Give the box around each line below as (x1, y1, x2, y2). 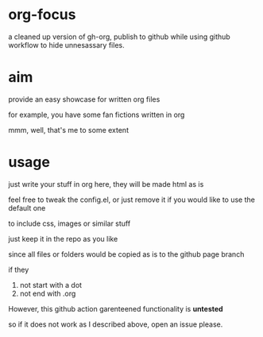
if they (8, 265, 29, 274)
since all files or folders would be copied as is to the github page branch (8, 249, 245, 259)
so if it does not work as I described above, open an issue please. (8, 320, 223, 329)
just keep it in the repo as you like (8, 234, 118, 243)
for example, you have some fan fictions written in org (8, 110, 185, 119)
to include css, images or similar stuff (8, 219, 131, 228)
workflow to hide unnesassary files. (8, 40, 125, 49)
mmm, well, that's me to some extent (8, 125, 130, 134)
